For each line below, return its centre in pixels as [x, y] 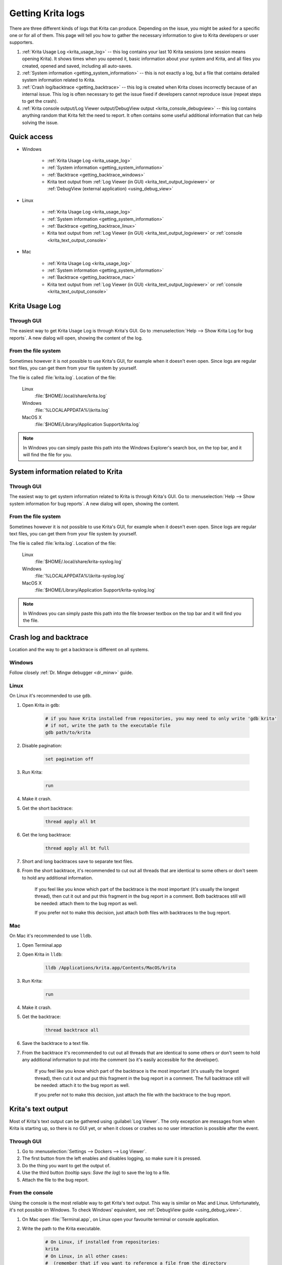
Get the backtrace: [41, 1017]
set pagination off [69, 759]
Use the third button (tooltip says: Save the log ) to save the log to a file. [96, 1173]
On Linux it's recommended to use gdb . [51, 696]
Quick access [31, 137]
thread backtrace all [72, 1030]
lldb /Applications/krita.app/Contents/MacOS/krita [111, 967]
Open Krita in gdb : [41, 705]
